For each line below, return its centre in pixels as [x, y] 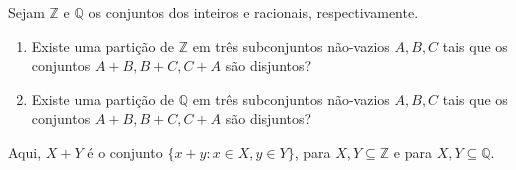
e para [412, 151]
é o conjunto [125, 151]
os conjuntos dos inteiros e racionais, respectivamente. [253, 12]
